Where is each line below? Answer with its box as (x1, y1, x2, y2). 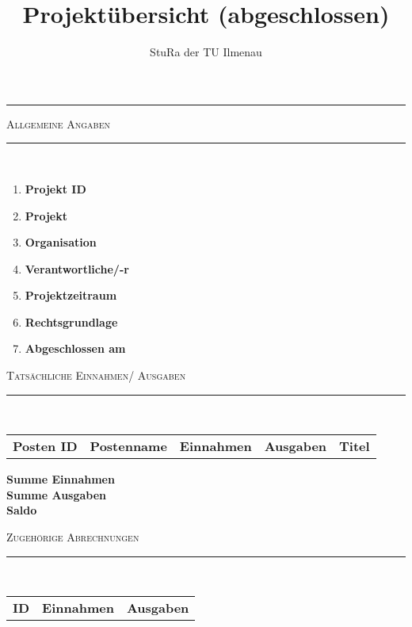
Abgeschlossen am (25, 340, 126, 357)
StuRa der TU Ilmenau (150, 44, 262, 60)
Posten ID (13, 437, 78, 456)
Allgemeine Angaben (6, 115, 110, 132)
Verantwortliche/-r (25, 260, 129, 277)
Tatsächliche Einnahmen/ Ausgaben (6, 367, 186, 384)
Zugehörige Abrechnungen (6, 529, 139, 545)
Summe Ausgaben (6, 486, 107, 503)
